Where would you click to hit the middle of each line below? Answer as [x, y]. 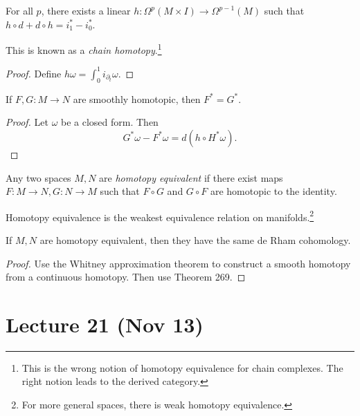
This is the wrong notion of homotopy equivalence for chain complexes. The [182, 367]
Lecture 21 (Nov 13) [105, 324]
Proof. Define [34, 73]
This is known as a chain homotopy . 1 [84, 49]
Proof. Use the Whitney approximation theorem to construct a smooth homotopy [178, 263]
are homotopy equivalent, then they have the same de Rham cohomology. [195, 239]
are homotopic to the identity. [273, 191]
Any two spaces [38, 177]
